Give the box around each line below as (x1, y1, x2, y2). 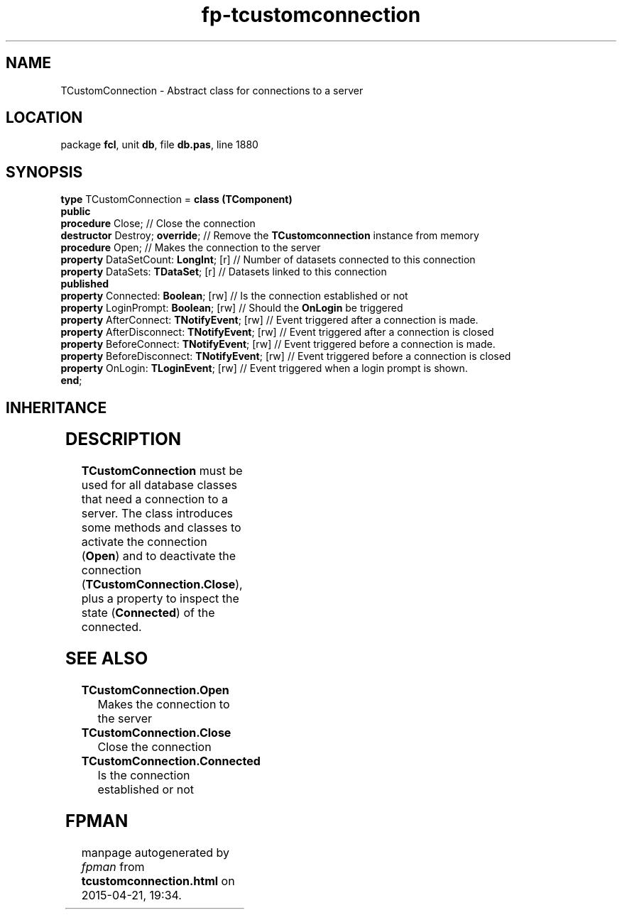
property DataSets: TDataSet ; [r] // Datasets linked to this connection (60, 265, 387, 278)
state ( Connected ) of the (81, 606, 215, 620)
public (60, 205, 91, 218)
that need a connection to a (81, 492, 228, 507)
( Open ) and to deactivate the (81, 549, 236, 564)
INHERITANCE (6, 398, 107, 417)
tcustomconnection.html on (81, 873, 235, 888)
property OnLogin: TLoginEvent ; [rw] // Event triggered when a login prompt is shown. (60, 362, 468, 375)
